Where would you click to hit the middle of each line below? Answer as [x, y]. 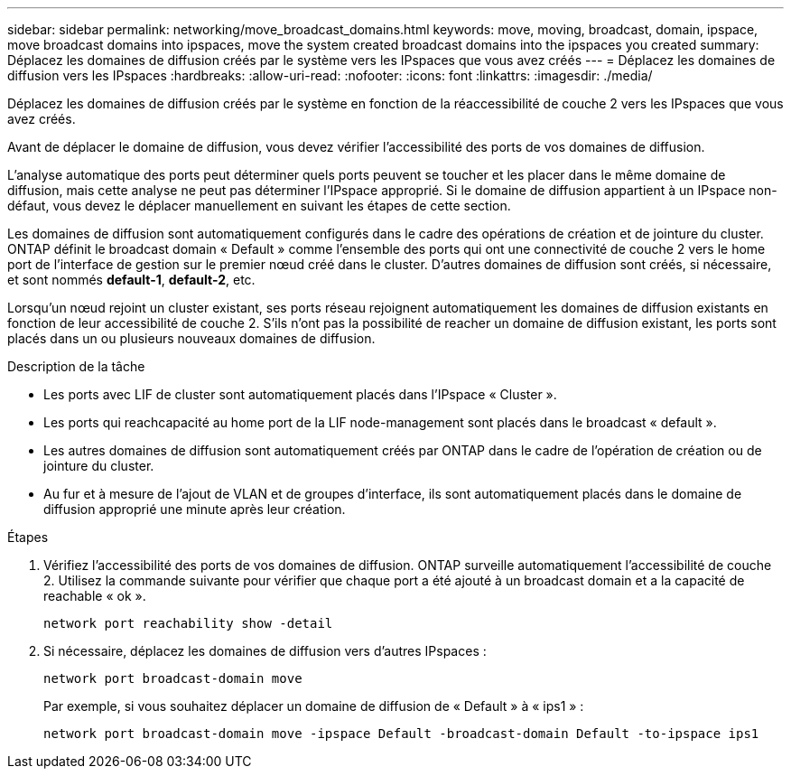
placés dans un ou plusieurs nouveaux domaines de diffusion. [191, 338]
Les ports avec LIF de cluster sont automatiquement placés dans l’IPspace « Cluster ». [300, 394]
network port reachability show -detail [188, 623]
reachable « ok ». [95, 596]
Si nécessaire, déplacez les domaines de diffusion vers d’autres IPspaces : [265, 651]
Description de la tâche [76, 366]
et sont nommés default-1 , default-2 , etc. [131, 280]
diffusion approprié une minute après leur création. [195, 509]
